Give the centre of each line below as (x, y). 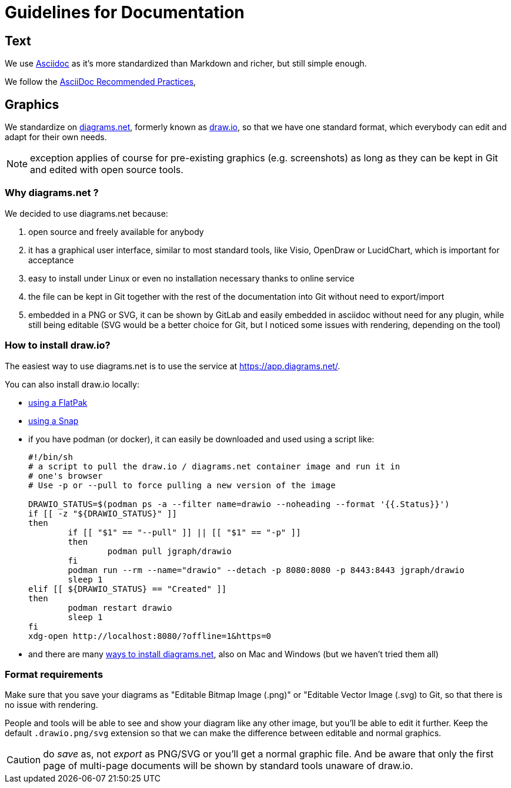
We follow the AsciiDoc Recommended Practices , (101, 82)
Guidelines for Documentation (125, 12)
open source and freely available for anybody (116, 231)
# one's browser (66, 476)
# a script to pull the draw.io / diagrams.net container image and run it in (214, 466)
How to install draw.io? (58, 345)
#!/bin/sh (51, 457)
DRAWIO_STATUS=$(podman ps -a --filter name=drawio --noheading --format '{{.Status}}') (239, 504)
